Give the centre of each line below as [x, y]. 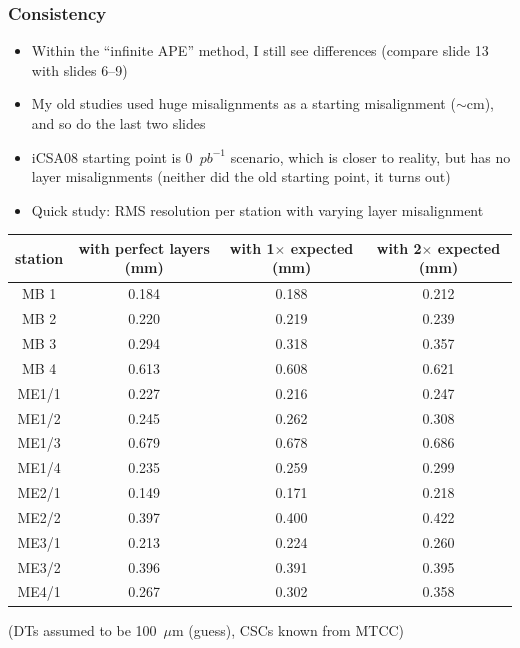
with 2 [399, 247]
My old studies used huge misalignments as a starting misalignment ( [243, 103]
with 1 [252, 247]
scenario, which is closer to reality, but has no [370, 156]
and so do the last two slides [118, 123]
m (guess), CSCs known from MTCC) [288, 629]
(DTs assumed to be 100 [82, 629]
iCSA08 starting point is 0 [112, 156]
